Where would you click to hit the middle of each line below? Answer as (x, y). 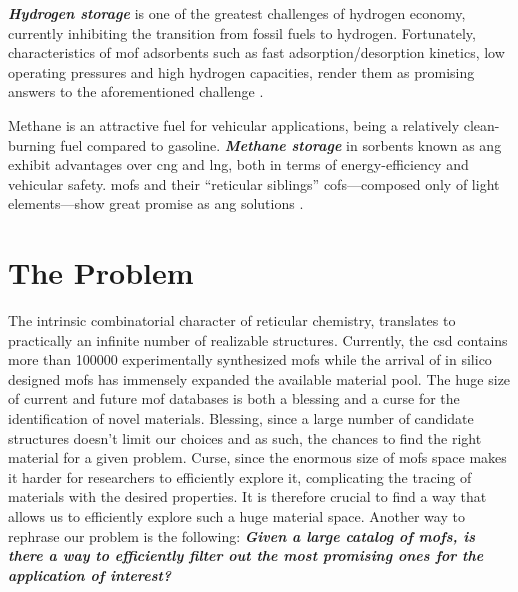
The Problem (101, 272)
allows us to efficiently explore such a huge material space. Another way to (236, 516)
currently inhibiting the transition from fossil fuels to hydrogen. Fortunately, (242, 32)
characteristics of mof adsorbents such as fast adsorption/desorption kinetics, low (256, 52)
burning (32, 144)
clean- (481, 124)
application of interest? (90, 574)
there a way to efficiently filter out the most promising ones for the (246, 555)
